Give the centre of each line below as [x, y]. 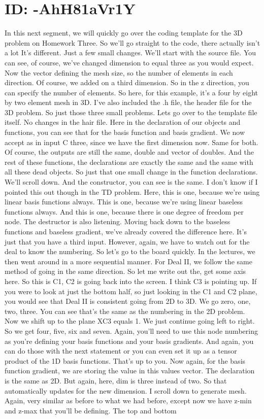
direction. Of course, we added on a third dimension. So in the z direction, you [127, 82]
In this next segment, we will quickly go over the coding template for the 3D [124, 33]
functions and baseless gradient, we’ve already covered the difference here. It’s [126, 231]
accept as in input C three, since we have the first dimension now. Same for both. [131, 142]
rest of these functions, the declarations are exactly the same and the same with [129, 162]
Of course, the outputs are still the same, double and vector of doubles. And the [129, 152]
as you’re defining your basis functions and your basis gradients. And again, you [129, 341]
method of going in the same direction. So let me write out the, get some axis [125, 271]
